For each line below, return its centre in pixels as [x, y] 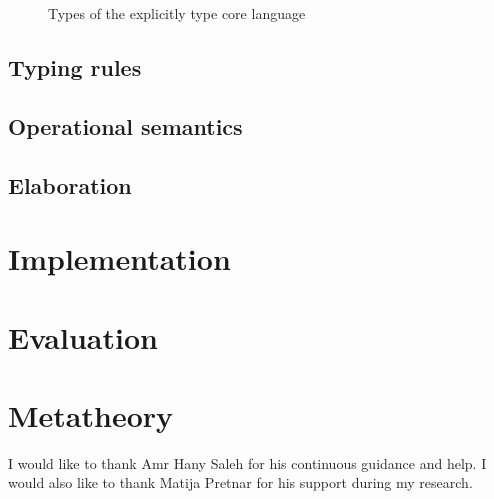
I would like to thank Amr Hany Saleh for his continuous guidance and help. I [247, 462]
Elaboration [70, 184]
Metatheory [91, 414]
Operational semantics [125, 125]
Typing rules [75, 66]
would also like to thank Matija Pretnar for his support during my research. [240, 482]
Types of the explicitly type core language [177, 13]
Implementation [119, 258]
